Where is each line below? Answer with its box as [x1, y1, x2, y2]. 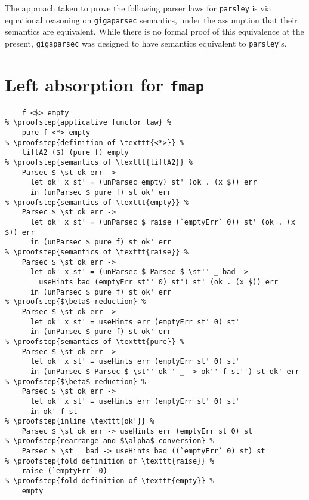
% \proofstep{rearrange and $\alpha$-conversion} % [5, 437, 214, 446]
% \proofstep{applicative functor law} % [5, 118, 172, 127]
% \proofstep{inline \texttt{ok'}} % [5, 417, 154, 426]
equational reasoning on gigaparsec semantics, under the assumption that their [5, 13, 298, 26]
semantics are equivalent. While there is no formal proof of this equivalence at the [5, 25, 304, 38]
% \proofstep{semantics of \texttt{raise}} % [5, 248, 189, 256]
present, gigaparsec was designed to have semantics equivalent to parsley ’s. [5, 36, 287, 49]
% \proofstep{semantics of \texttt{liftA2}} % [5, 158, 193, 167]
